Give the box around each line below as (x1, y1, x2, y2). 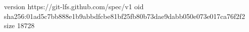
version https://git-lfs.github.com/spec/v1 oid (4, 1, 144, 11)
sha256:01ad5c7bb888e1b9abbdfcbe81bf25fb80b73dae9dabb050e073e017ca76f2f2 (4, 11, 245, 21)
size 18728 (4, 20, 35, 31)
